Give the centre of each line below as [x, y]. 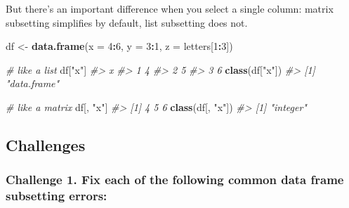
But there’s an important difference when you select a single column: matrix [170, 8]
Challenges [46, 144]
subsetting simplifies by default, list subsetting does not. [127, 22]
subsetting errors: [57, 196]
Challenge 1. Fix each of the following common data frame [175, 180]
